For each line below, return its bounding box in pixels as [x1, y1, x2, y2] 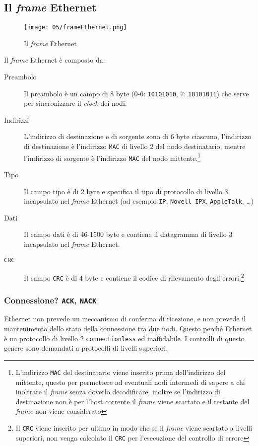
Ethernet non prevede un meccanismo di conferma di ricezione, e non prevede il [4, 313, 246, 324]
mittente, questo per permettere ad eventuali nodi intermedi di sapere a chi [15, 376, 245, 387]
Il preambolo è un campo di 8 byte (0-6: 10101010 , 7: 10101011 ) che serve [24, 88, 249, 98]
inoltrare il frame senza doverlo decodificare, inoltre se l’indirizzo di [15, 386, 220, 397]
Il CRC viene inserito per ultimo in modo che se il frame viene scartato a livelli [15, 422, 253, 433]
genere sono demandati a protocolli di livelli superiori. [4, 343, 168, 353]
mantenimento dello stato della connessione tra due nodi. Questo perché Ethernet [4, 323, 252, 334]
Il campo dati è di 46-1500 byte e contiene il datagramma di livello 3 [24, 229, 233, 239]
